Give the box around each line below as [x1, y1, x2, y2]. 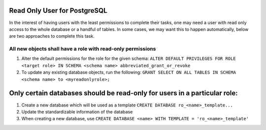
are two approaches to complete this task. [9, 33, 95, 39]
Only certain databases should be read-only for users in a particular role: [9, 89, 238, 98]
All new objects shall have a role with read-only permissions [9, 46, 156, 52]
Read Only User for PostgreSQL [9, 6, 108, 15]
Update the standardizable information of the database [21, 108, 133, 115]
